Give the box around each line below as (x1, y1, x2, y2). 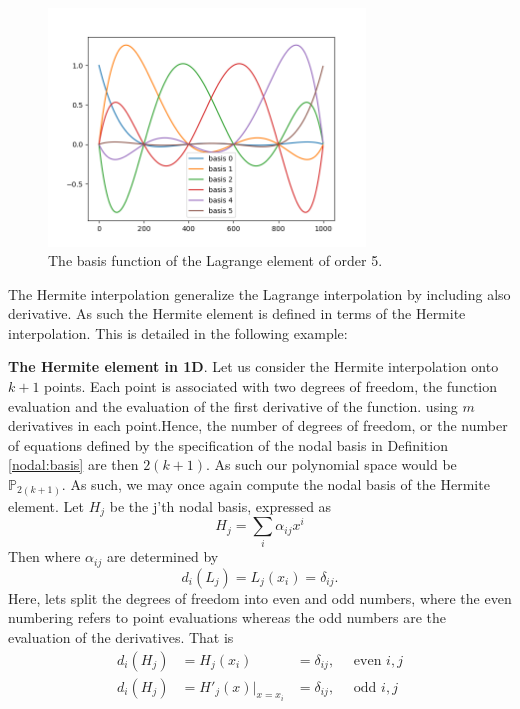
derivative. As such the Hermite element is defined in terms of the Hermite (8, 303, 466, 324)
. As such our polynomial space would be (206, 454, 457, 475)
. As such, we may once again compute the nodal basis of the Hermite (61, 474, 490, 495)
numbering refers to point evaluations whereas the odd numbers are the (8, 607, 447, 628)
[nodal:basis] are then (8, 454, 139, 475)
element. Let (8, 495, 85, 516)
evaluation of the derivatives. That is (8, 627, 234, 648)
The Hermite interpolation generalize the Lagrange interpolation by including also (8, 283, 511, 304)
